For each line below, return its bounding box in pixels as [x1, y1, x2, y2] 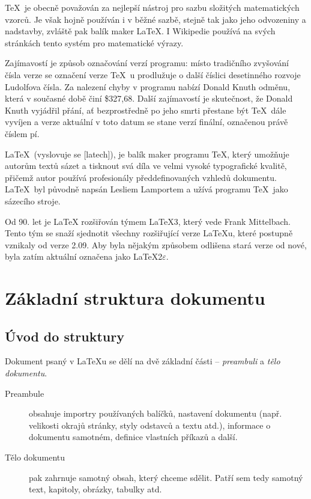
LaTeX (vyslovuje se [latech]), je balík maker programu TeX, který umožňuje [5, 147, 289, 160]
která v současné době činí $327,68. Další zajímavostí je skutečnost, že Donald [5, 92, 293, 105]
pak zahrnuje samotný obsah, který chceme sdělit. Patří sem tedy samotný [29, 471, 303, 483]
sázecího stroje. [5, 194, 61, 207]
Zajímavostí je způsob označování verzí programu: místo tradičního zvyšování [5, 57, 289, 69]
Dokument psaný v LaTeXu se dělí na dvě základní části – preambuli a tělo [5, 355, 280, 367]
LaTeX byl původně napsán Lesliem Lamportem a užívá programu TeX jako [5, 183, 288, 195]
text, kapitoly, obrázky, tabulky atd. [29, 483, 162, 495]
